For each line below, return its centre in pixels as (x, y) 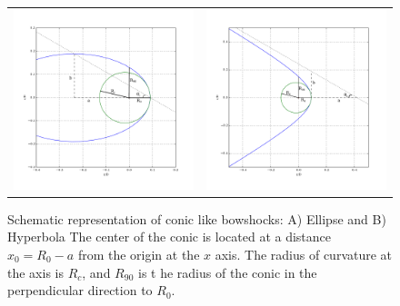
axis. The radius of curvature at (304, 255)
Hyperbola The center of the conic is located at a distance (170, 237)
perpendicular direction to (80, 290)
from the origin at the (139, 255)
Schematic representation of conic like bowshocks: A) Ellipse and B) (197, 218)
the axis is (35, 272)
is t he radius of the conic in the (227, 272)
